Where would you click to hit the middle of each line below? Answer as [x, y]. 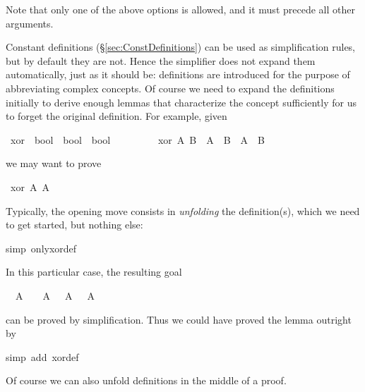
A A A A [55, 295]
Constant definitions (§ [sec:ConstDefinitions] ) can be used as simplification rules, [181, 47]
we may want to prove [54, 163]
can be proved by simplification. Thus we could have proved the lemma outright [179, 319]
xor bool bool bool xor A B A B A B [138, 139]
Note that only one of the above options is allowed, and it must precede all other [180, 9]
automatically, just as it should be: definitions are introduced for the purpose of [178, 74]
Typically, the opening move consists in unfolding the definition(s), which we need [183, 210]
